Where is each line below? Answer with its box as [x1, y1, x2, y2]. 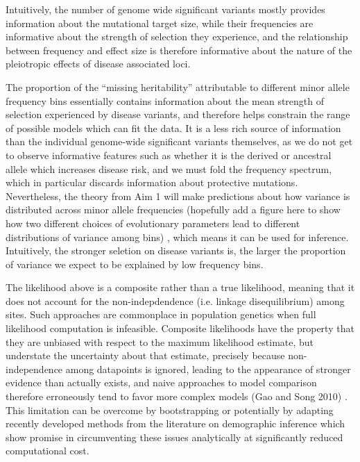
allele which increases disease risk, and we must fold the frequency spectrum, [6, 161, 332, 176]
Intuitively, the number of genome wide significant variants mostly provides [6, 2, 325, 16]
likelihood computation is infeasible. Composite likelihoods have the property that [6, 321, 354, 336]
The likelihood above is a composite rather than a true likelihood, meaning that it [6, 280, 355, 295]
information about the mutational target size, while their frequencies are [6, 15, 314, 30]
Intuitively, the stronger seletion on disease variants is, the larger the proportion [6, 243, 346, 258]
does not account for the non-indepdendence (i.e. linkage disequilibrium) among [6, 293, 345, 308]
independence [6, 361, 63, 376]
